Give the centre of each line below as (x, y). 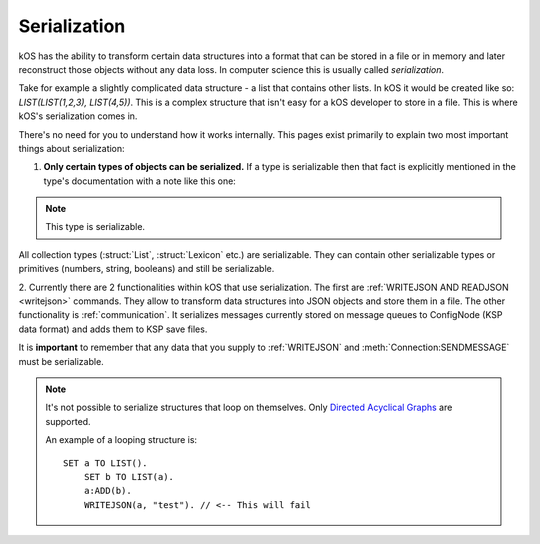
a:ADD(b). (107, 491)
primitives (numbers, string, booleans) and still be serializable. (146, 269)
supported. (68, 421)
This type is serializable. (95, 227)
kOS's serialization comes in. (78, 116)
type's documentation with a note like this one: (140, 181)
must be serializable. (61, 361)
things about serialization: (71, 148)
